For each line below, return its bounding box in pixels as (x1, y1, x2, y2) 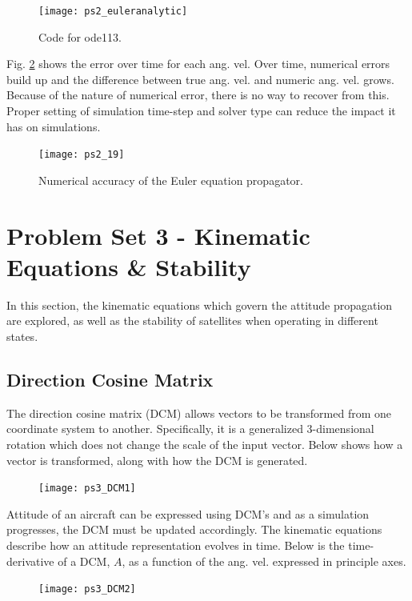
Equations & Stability (6, 250, 251, 282)
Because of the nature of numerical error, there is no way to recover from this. (6, 86, 390, 103)
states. (6, 327, 38, 344)
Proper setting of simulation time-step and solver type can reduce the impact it (6, 102, 396, 119)
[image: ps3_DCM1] (38, 483, 136, 495)
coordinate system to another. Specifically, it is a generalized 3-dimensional (6, 420, 374, 437)
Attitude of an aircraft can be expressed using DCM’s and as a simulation (6, 505, 370, 522)
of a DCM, (58, 552, 110, 569)
